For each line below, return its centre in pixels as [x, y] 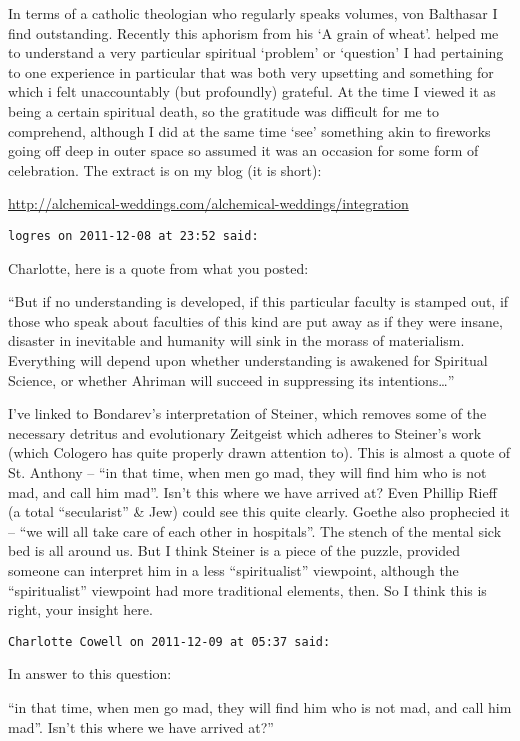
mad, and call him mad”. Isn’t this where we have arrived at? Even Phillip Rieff [252, 491]
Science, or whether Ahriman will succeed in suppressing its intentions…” [231, 379]
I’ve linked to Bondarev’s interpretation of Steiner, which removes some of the [247, 413]
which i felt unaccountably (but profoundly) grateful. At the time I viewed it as [252, 91]
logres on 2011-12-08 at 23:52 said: [133, 235]
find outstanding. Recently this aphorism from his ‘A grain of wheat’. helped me [253, 32]
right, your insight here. [80, 609]
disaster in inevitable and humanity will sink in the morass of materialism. [236, 340]
